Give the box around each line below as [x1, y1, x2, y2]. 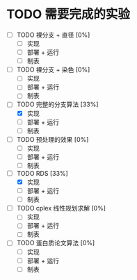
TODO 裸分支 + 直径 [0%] [16, 31, 90, 39]
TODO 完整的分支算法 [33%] [16, 100, 99, 108]
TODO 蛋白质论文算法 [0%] [16, 239, 95, 247]
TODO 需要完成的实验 [6, 6, 130, 22]
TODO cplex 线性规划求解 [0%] [16, 204, 106, 213]
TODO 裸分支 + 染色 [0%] [16, 65, 90, 74]
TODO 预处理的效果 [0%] [16, 135, 89, 143]
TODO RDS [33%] [16, 169, 69, 177]
